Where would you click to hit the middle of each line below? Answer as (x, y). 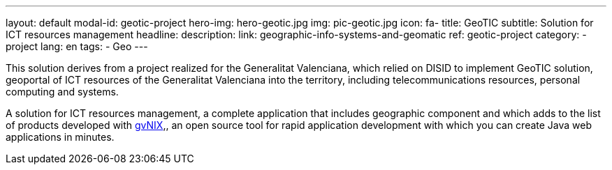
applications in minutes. (60, 137)
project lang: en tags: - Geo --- (77, 46)
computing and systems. (62, 92)
